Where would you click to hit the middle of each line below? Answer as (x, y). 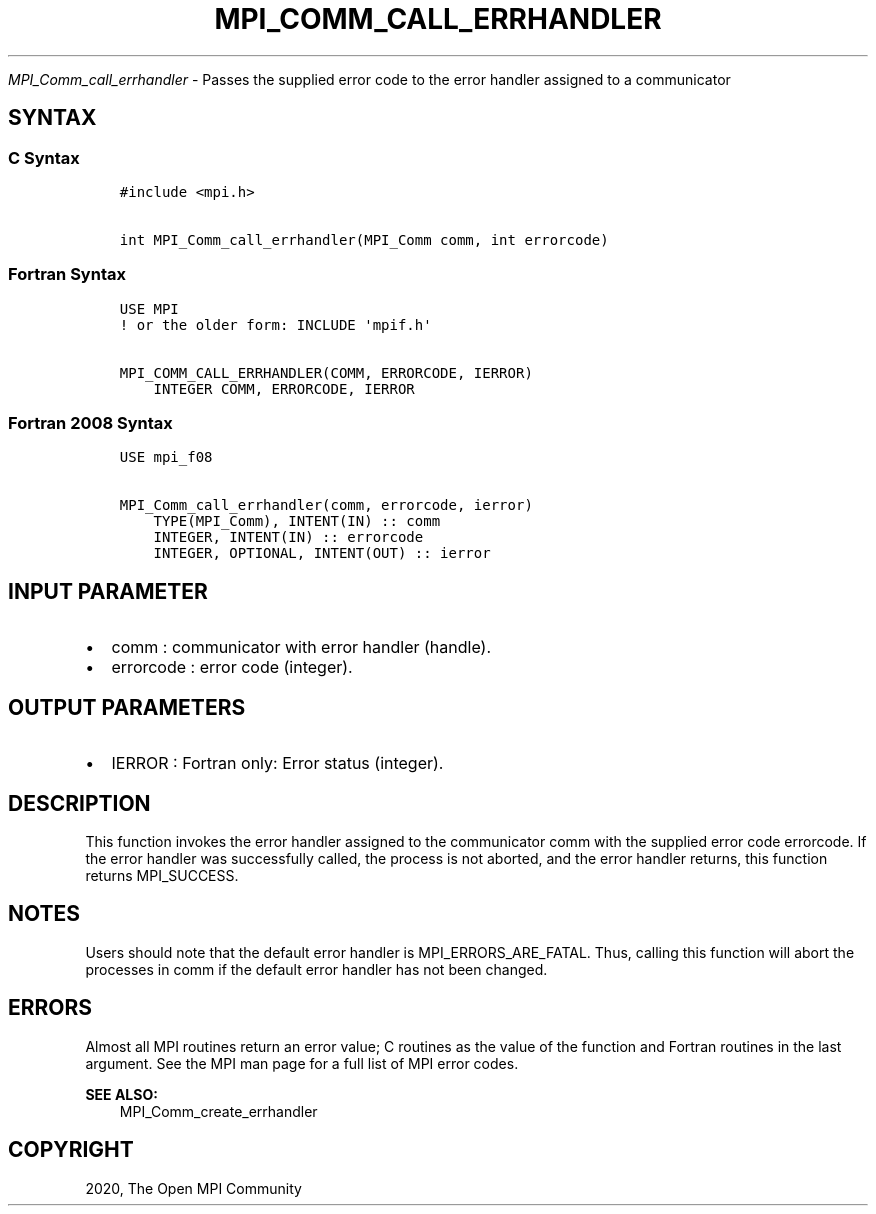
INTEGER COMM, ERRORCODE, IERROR (284, 388)
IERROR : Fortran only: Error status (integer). (277, 763)
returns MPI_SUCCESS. (162, 875)
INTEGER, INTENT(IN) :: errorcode (288, 537)
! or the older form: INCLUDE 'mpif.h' (275, 324)
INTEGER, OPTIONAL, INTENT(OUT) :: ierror (322, 553)
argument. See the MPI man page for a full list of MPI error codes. (302, 1063)
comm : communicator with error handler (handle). (301, 647)
